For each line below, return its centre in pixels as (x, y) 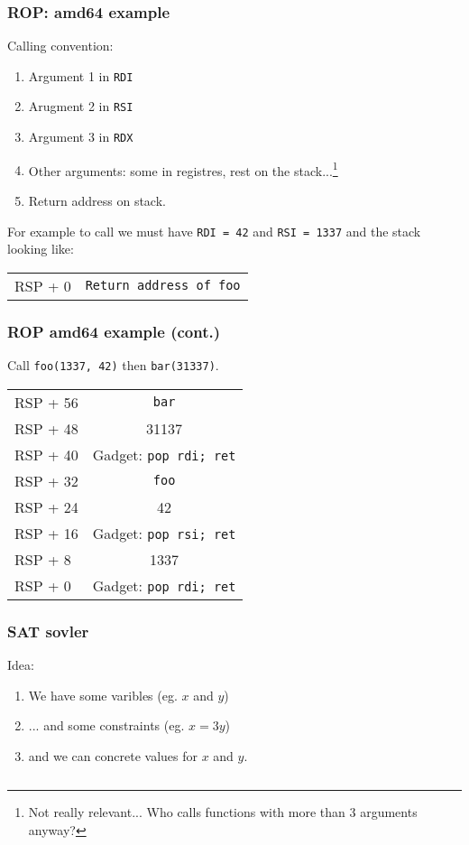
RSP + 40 (46, 454)
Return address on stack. (97, 201)
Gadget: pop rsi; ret (164, 533)
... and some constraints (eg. (106, 725)
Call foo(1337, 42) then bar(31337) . (113, 365)
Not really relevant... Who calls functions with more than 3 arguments (223, 812)
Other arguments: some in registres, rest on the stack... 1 (183, 169)
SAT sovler (48, 631)
